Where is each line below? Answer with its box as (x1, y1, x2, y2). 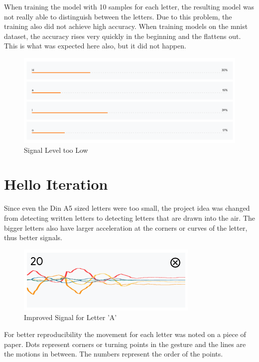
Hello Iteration (4, 174, 108, 194)
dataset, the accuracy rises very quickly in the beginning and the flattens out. (4, 30, 241, 41)
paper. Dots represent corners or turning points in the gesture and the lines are (4, 339, 246, 349)
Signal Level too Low (24, 144, 88, 155)
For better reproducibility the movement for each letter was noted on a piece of (4, 329, 246, 339)
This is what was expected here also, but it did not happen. (4, 40, 186, 51)
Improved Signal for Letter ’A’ (24, 312, 117, 323)
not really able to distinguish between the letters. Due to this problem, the (4, 11, 232, 21)
